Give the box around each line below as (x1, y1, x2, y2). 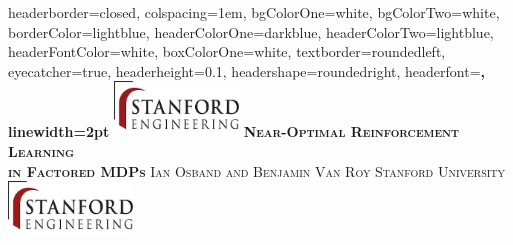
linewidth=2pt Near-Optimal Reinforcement (8, 121, 459, 142)
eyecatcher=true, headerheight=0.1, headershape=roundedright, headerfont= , (8, 60, 485, 81)
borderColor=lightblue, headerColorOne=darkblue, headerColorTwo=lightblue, (8, 21, 494, 42)
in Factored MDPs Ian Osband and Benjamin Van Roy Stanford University (8, 160, 506, 181)
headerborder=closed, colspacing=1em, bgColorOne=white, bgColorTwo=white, (8, 2, 500, 22)
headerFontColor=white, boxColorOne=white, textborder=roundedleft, (8, 41, 446, 62)
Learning (8, 140, 74, 161)
